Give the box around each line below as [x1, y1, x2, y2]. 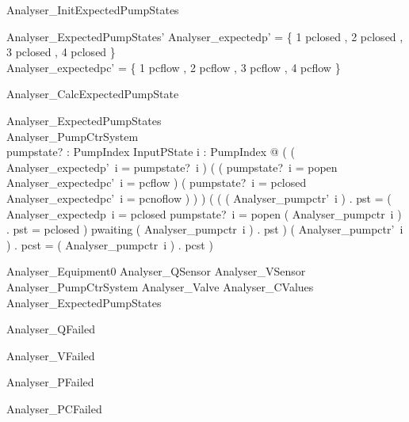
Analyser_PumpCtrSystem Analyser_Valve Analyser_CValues [6, 278, 314, 295]
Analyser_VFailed [6, 347, 95, 363]
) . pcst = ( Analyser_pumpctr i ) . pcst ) [6, 236, 213, 253]
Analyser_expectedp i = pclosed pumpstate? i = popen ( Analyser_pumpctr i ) [6, 205, 402, 222]
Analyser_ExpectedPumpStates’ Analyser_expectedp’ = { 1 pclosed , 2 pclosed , [6, 28, 403, 44]
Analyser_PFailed [6, 374, 94, 390]
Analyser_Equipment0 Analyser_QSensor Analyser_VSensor [6, 263, 306, 279]
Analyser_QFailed [6, 321, 95, 337]
